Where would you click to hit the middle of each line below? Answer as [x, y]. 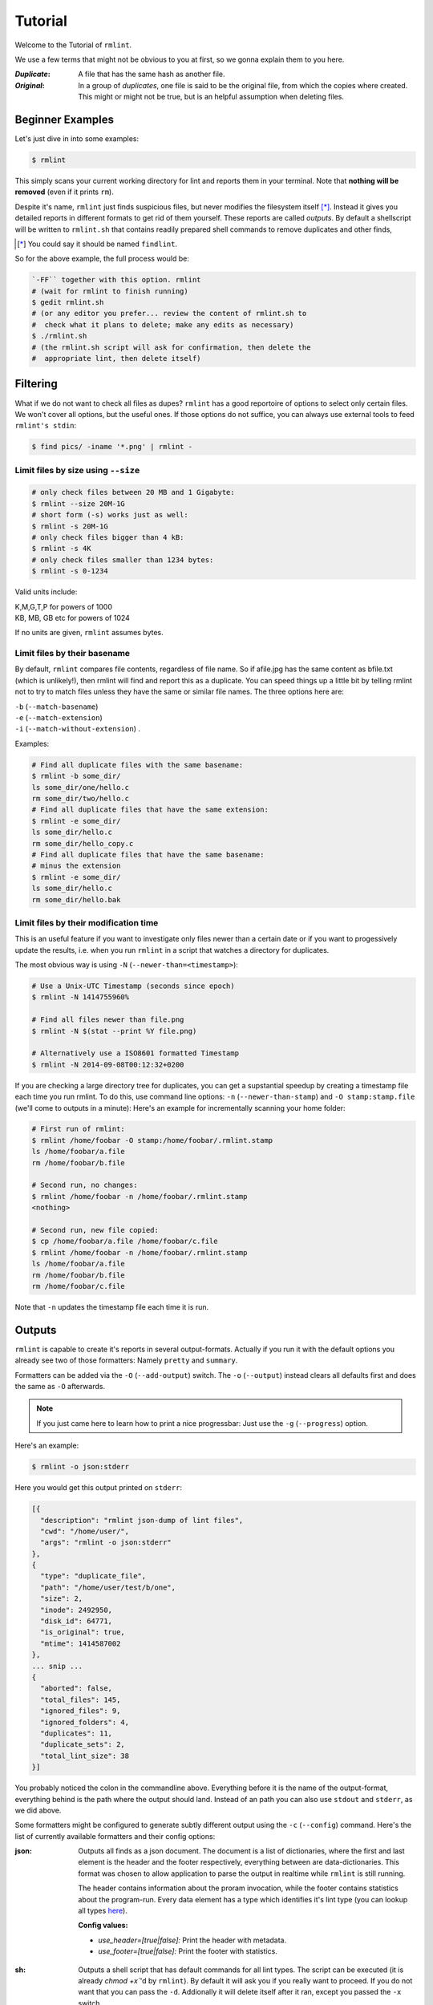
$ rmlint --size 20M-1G [79, 504]
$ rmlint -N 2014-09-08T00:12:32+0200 [108, 1064]
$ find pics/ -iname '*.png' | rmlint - [112, 447]
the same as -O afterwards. [60, 1387]
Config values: [103, 1926]
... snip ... [57, 1666]
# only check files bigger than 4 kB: [108, 538]
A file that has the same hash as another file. [152, 74]
